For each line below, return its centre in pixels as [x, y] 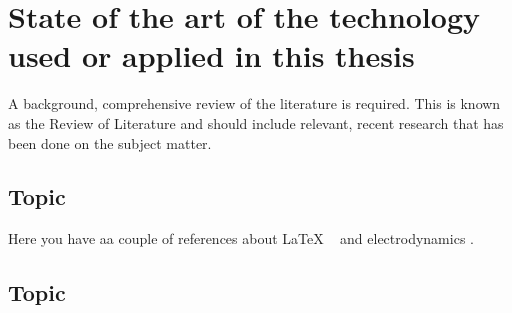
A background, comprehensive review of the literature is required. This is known [254, 103]
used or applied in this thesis [211, 55]
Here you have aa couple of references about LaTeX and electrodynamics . [241, 238]
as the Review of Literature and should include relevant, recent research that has [256, 122]
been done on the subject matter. [110, 142]
